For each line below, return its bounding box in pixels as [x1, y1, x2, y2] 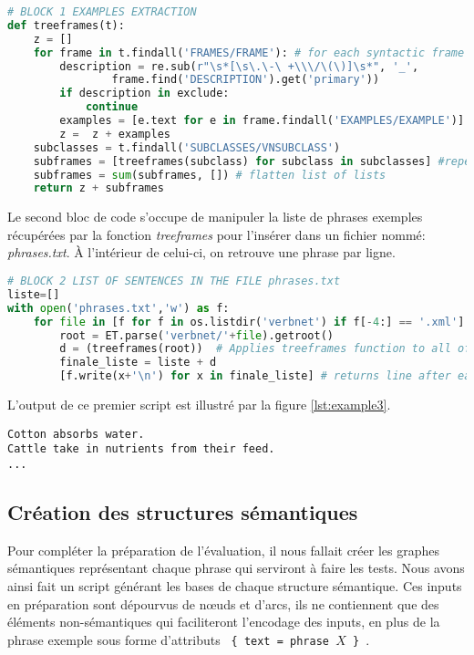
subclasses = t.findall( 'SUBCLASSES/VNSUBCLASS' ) [33, 140, 341, 154]
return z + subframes [33, 182, 164, 195]
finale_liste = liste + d [59, 356, 217, 369]
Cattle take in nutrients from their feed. [7, 442, 275, 456]
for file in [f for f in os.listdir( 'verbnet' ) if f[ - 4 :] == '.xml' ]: [33, 315, 471, 328]
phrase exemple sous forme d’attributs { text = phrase [7, 629, 329, 649]
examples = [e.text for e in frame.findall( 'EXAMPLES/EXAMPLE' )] [59, 114, 465, 127]
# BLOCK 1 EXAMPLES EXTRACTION [7, 5, 197, 18]
